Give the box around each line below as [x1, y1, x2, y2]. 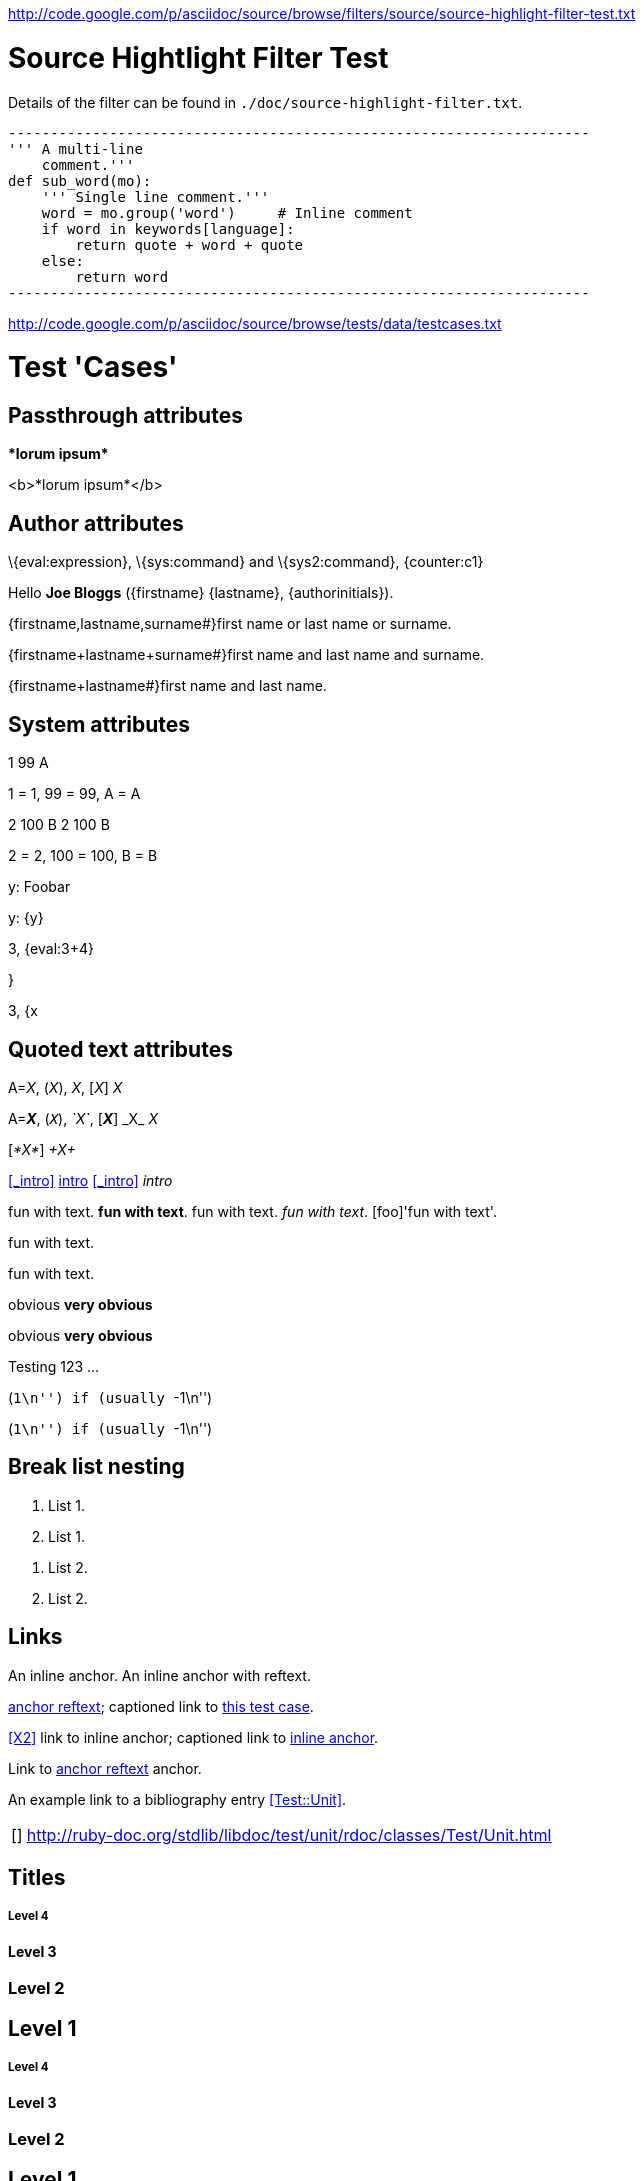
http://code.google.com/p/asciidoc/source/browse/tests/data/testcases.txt [8, 314, 502, 332]
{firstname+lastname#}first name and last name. [8, 677, 327, 695]
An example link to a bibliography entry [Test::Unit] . [8, 1790, 347, 1808]
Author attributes [8, 510, 184, 536]
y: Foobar [8, 878, 71, 896]
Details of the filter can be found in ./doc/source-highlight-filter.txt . [8, 93, 523, 111]
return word [75, 268, 169, 285]
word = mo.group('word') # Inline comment [41, 204, 413, 221]
